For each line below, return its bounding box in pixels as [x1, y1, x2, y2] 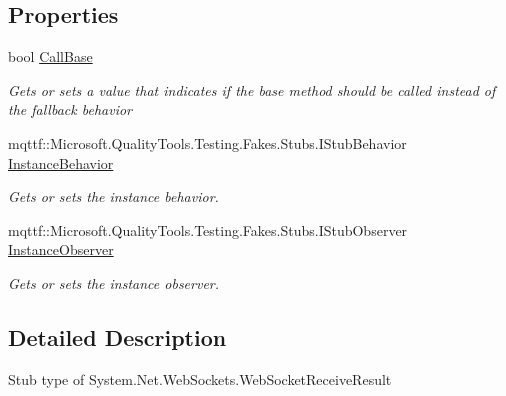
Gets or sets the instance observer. [8, 272, 220, 293]
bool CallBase [8, 46, 93, 67]
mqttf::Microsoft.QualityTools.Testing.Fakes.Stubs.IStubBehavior [8, 132, 407, 153]
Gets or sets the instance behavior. [8, 186, 219, 207]
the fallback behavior [8, 99, 132, 120]
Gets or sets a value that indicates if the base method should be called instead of [8, 79, 496, 100]
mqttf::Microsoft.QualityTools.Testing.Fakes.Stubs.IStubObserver [8, 219, 408, 240]
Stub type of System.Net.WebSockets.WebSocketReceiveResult [8, 368, 392, 389]
